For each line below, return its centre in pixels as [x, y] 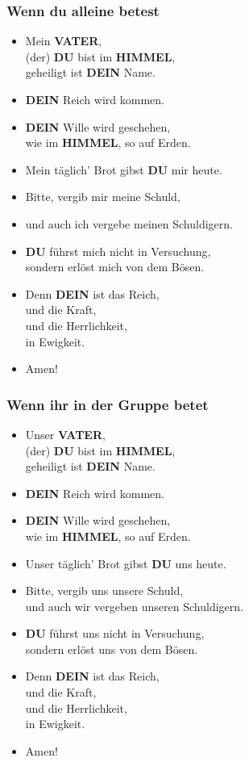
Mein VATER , [64, 41]
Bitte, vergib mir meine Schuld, [103, 197]
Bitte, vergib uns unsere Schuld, [104, 590]
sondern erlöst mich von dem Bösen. [115, 267]
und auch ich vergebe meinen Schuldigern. [129, 223]
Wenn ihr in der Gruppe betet [108, 404]
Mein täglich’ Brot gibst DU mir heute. [124, 169]
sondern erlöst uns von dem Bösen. [112, 649]
